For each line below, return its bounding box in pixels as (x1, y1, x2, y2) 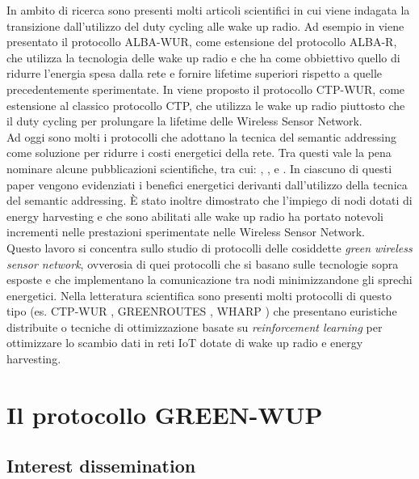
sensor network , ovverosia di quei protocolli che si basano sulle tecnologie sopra (6, 255, 399, 272)
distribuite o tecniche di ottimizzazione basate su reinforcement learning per (6, 318, 383, 335)
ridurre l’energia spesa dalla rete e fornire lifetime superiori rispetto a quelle (6, 65, 383, 82)
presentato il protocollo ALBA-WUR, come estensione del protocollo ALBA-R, (6, 33, 397, 50)
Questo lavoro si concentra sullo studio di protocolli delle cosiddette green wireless (6, 239, 413, 256)
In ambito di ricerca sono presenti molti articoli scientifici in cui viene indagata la (6, 2, 410, 18)
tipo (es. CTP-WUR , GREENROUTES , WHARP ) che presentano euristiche (6, 303, 397, 320)
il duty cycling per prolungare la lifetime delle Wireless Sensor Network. (6, 112, 362, 129)
